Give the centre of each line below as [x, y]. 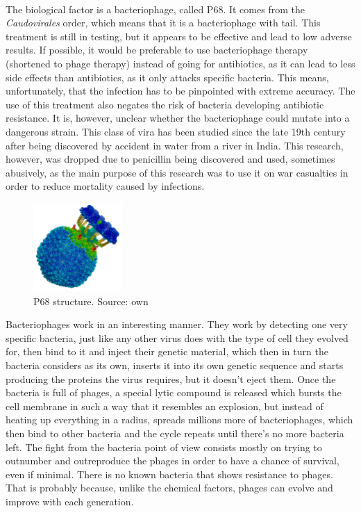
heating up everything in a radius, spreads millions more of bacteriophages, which [179, 420]
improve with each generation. [70, 501]
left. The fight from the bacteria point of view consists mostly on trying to [164, 447]
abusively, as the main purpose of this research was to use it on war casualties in [177, 172]
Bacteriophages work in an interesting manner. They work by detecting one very [177, 324]
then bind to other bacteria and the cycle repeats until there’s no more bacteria [175, 433]
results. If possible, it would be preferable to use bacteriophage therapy [157, 50]
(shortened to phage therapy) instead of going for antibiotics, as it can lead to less [180, 63]
